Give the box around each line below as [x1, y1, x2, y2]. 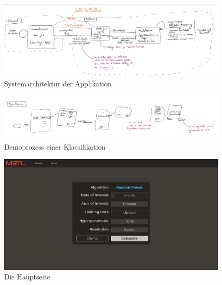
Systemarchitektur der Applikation [4, 78, 112, 88]
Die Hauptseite [4, 271, 50, 282]
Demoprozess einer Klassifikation [4, 141, 106, 152]
